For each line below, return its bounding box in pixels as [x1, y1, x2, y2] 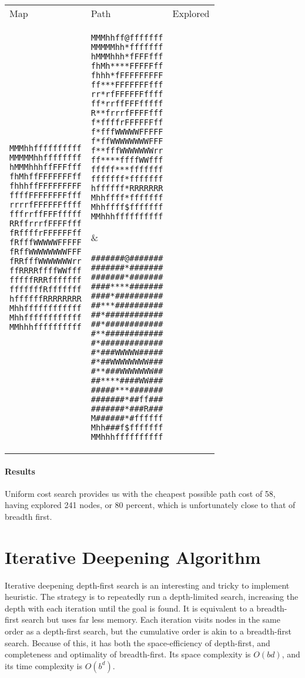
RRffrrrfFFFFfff [9, 218, 82, 228]
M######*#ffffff [91, 413, 163, 423]
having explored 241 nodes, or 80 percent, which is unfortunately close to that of [5, 499, 296, 511]
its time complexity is [5, 659, 82, 672]
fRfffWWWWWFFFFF [9, 237, 82, 247]
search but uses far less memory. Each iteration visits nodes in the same [21, 613, 280, 626]
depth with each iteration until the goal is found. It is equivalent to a [5, 602, 254, 614]
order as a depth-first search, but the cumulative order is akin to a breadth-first [5, 625, 291, 637]
